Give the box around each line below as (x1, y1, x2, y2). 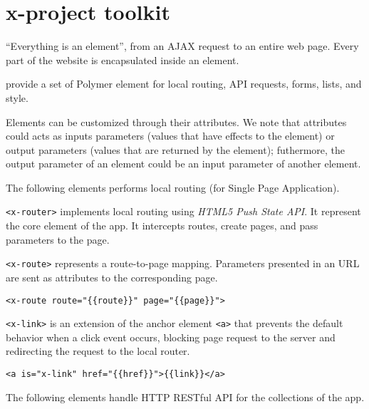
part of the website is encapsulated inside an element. (6, 52, 239, 67)
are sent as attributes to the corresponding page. (6, 269, 218, 284)
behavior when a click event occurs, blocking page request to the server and (6, 329, 336, 344)
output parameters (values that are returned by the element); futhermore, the (6, 142, 345, 157)
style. (6, 90, 28, 105)
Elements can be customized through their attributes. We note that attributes (6, 114, 347, 129)
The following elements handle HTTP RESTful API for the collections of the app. (6, 389, 365, 404)
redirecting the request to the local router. (6, 343, 190, 358)
